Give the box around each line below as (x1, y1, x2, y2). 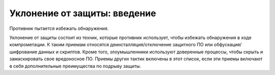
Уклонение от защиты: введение (9, 8, 156, 19)
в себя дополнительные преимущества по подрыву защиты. (9, 63, 141, 69)
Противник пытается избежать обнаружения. (9, 25, 109, 31)
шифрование (9, 49, 38, 55)
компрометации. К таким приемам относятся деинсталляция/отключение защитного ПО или (9, 42, 213, 48)
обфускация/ (214, 42, 242, 48)
